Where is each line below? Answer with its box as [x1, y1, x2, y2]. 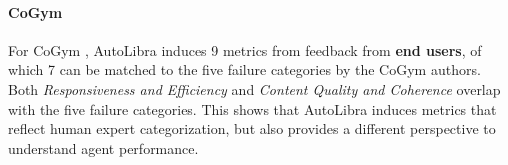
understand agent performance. [8, 137, 199, 158]
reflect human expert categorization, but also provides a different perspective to [8, 118, 496, 139]
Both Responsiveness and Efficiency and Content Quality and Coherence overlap [8, 78, 501, 99]
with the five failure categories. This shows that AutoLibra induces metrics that [8, 98, 497, 119]
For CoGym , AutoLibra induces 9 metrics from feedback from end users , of [8, 39, 482, 60]
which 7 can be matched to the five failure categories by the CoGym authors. [8, 59, 481, 80]
